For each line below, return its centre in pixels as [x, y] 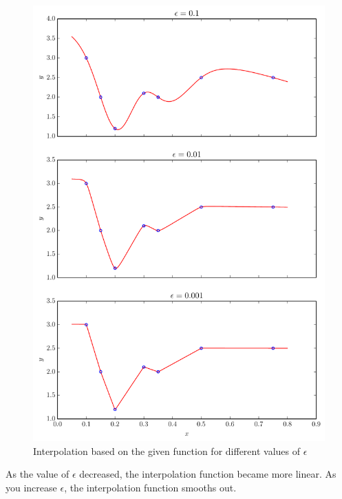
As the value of [38, 474]
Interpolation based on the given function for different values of [167, 450]
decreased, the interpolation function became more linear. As [208, 474]
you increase [31, 487]
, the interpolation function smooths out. [150, 487]
